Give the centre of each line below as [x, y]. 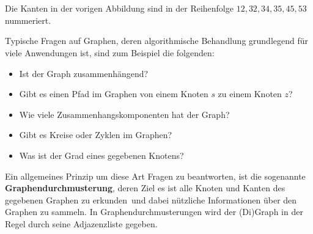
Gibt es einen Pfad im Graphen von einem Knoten [114, 94]
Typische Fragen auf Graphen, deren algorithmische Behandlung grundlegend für [157, 41]
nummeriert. [28, 20]
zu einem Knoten [250, 94]
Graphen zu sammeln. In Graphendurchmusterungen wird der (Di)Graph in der [154, 212]
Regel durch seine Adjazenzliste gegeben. [81, 223]
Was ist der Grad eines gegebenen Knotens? [101, 155]
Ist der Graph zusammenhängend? [84, 73]
